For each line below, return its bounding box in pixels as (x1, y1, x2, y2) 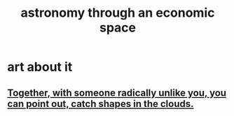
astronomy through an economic (20, 5, 215, 21)
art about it (7, 59, 73, 75)
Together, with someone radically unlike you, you (7, 87, 226, 99)
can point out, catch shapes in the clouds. (7, 98, 194, 110)
